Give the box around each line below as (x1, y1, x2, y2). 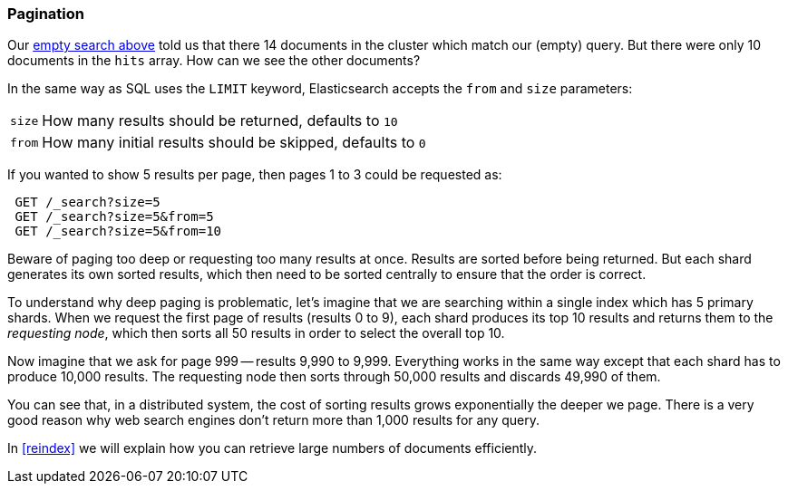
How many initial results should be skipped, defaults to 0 (42, 133, 426, 152)
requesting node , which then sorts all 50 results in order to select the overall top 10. (7, 325, 505, 342)
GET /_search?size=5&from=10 (15, 224, 222, 239)
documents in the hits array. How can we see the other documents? (7, 53, 421, 69)
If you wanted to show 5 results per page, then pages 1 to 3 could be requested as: (7, 167, 502, 183)
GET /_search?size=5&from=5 (15, 209, 214, 225)
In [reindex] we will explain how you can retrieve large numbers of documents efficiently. (7, 440, 538, 457)
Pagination (7, 5, 84, 23)
